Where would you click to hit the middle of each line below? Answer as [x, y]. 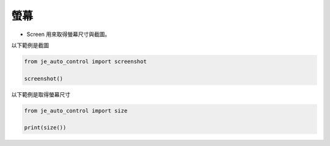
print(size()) [45, 128]
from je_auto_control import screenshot [85, 61]
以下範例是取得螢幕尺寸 [41, 94]
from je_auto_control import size [76, 111]
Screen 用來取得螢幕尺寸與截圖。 [68, 34]
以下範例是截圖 [30, 45]
